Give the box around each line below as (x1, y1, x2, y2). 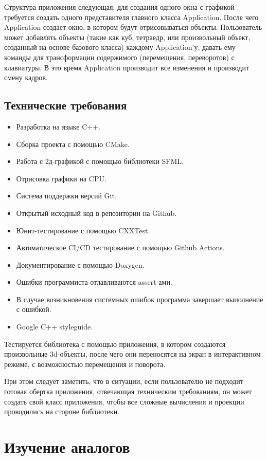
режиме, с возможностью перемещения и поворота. (4, 358, 166, 369)
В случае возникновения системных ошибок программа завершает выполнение (16, 293, 263, 304)
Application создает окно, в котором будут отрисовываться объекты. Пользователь (4, 22, 262, 32)
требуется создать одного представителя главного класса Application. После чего (4, 11, 259, 22)
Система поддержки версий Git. (16, 190, 117, 201)
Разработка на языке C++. (16, 121, 100, 132)
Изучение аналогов (4, 436, 130, 457)
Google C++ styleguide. (16, 321, 93, 332)
